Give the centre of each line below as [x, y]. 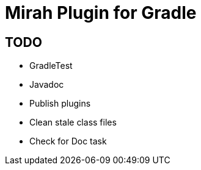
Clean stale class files [73, 122]
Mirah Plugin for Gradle [101, 13]
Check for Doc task [68, 141]
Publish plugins [60, 104]
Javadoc [47, 85]
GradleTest [51, 66]
